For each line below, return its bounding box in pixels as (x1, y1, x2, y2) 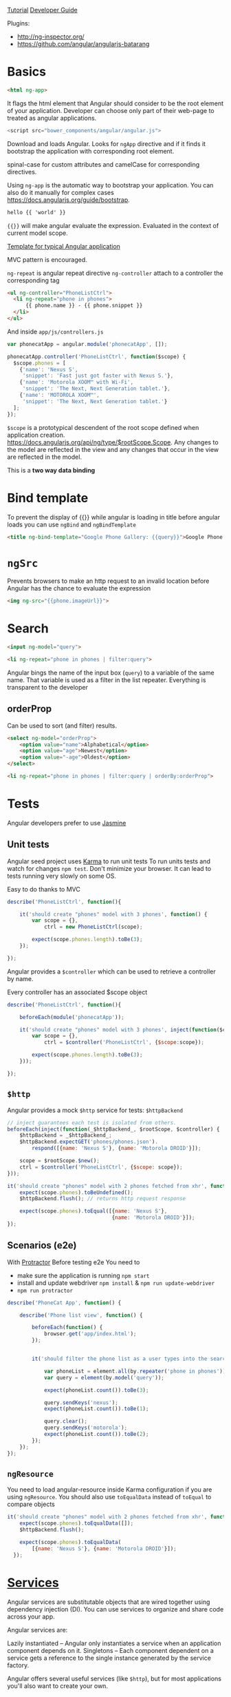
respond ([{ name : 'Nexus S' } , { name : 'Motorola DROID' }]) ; (32, 1145, 201, 1152)
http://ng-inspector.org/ (16, 32, 85, 41)
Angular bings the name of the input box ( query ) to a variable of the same (7, 668, 214, 677)
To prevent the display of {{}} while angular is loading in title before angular (7, 513, 220, 521)
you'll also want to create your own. (7, 1681, 109, 1690)
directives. (7, 167, 37, 176)
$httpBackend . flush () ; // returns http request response (19, 1195, 186, 1202)
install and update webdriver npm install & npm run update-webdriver (16, 1278, 215, 1287)
